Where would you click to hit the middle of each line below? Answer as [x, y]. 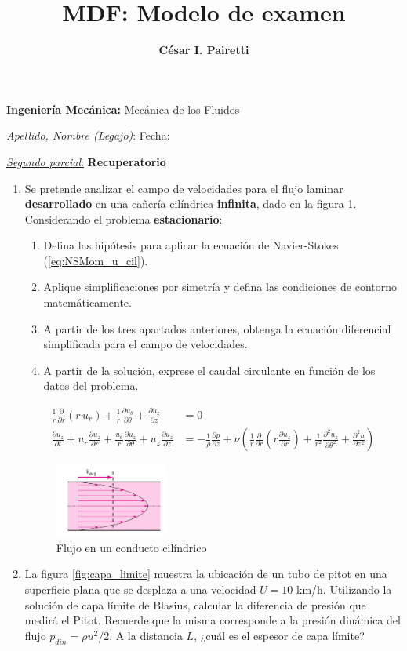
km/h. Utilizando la [344, 589]
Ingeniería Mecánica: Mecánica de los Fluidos [123, 109]
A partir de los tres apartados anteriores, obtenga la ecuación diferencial [217, 328]
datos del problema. [91, 386]
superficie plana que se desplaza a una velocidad [140, 589]
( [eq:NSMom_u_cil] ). [96, 260]
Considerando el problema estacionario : [124, 218]
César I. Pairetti [204, 50]
